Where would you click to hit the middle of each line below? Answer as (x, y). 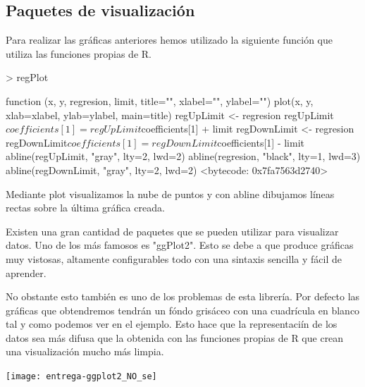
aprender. (26, 272)
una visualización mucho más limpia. (85, 351)
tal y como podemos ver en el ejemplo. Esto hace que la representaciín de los (172, 324)
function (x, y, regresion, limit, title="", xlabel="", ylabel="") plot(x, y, (160, 100)
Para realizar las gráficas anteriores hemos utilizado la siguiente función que (169, 40)
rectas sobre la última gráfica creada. (85, 208)
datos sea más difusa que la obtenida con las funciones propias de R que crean (175, 337)
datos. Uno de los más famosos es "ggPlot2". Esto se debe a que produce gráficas (180, 245)
